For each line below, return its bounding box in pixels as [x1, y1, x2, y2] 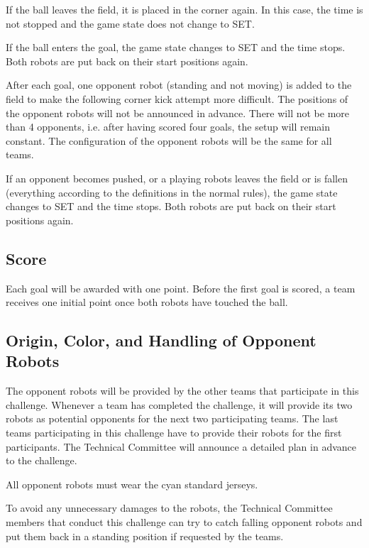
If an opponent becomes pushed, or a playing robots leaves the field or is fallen [6, 170, 348, 185]
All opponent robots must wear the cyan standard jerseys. [6, 476, 258, 491]
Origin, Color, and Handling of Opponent [6, 329, 316, 351]
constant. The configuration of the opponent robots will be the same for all [6, 133, 332, 148]
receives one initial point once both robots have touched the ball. [6, 295, 288, 309]
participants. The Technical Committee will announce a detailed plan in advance [6, 439, 357, 454]
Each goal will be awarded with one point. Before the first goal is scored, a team [6, 280, 356, 295]
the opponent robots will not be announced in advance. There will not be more [6, 105, 349, 120]
